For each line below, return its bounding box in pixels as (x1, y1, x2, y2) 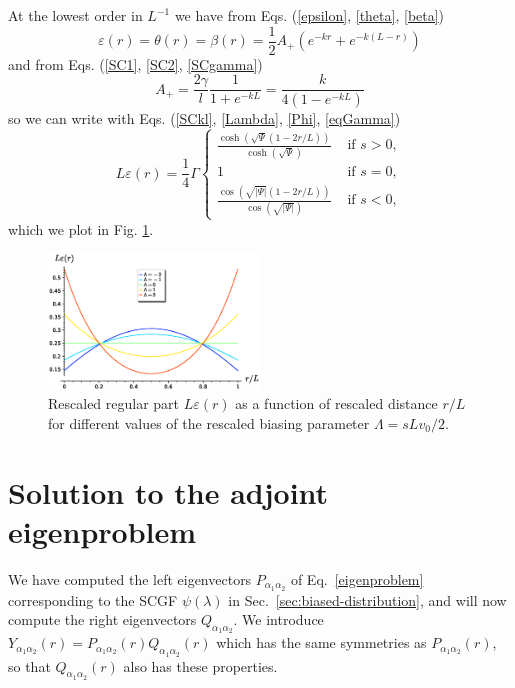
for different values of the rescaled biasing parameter (48, 412, 370, 433)
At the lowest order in (8, 5, 143, 25)
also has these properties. (123, 655, 278, 676)
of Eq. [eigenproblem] (290, 568, 424, 589)
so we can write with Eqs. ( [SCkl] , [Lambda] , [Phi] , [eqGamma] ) (8, 108, 401, 129)
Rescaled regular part (48, 393, 180, 414)
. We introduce (233, 609, 324, 630)
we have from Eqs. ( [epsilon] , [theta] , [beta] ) (174, 5, 445, 25)
